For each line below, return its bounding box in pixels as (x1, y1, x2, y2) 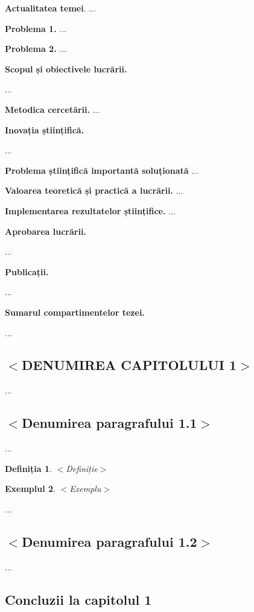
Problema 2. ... (5, 42, 66, 55)
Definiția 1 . (5, 462, 52, 474)
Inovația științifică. (5, 123, 84, 136)
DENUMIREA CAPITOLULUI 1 (22, 355, 237, 374)
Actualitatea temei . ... (5, 2, 96, 14)
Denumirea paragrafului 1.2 (22, 532, 197, 550)
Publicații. (5, 265, 49, 278)
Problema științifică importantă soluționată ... (5, 164, 198, 176)
